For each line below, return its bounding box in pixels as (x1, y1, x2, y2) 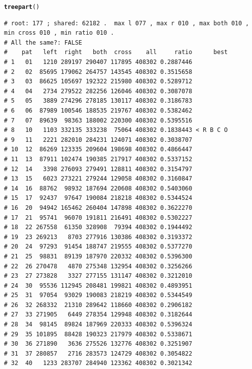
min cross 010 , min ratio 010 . (4, 29, 114, 37)
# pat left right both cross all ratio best (4, 49, 228, 56)
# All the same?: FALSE (4, 39, 82, 46)
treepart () (4, 3, 40, 10)
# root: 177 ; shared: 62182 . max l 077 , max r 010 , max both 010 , (4, 19, 249, 27)
